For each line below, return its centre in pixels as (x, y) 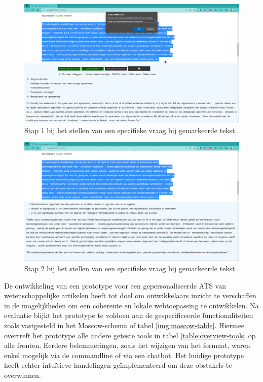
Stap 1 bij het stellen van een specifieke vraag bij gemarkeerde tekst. (131, 130)
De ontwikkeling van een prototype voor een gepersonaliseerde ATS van (115, 285)
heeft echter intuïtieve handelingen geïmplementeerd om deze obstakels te (118, 365)
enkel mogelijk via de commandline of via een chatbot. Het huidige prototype (124, 355)
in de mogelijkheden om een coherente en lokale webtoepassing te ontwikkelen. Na (131, 305)
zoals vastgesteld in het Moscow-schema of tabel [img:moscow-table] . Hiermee (124, 325)
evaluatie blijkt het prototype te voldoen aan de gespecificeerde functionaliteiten (129, 315)
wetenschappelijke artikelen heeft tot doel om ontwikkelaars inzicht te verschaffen (130, 295)
